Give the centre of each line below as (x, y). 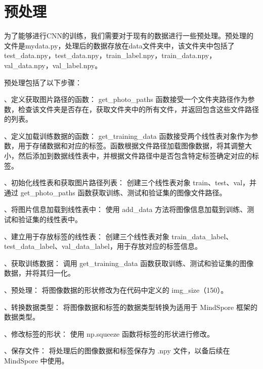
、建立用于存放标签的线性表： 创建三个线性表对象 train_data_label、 (119, 236)
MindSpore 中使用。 (36, 360)
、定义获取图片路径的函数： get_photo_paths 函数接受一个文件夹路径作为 (126, 99)
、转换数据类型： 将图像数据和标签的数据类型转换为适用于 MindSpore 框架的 (131, 307)
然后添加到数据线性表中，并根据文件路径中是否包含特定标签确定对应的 (135, 156)
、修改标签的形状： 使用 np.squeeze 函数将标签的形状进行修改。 (109, 333)
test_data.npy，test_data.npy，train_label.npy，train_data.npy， (110, 55)
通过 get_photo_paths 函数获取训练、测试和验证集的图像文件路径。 (115, 192)
